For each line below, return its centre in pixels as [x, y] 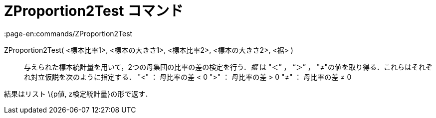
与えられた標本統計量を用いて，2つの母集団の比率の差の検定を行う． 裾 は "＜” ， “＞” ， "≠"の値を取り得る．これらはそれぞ [228, 67]
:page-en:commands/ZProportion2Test [68, 33]
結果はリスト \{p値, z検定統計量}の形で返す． [78, 94]
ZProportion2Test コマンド [94, 11]
